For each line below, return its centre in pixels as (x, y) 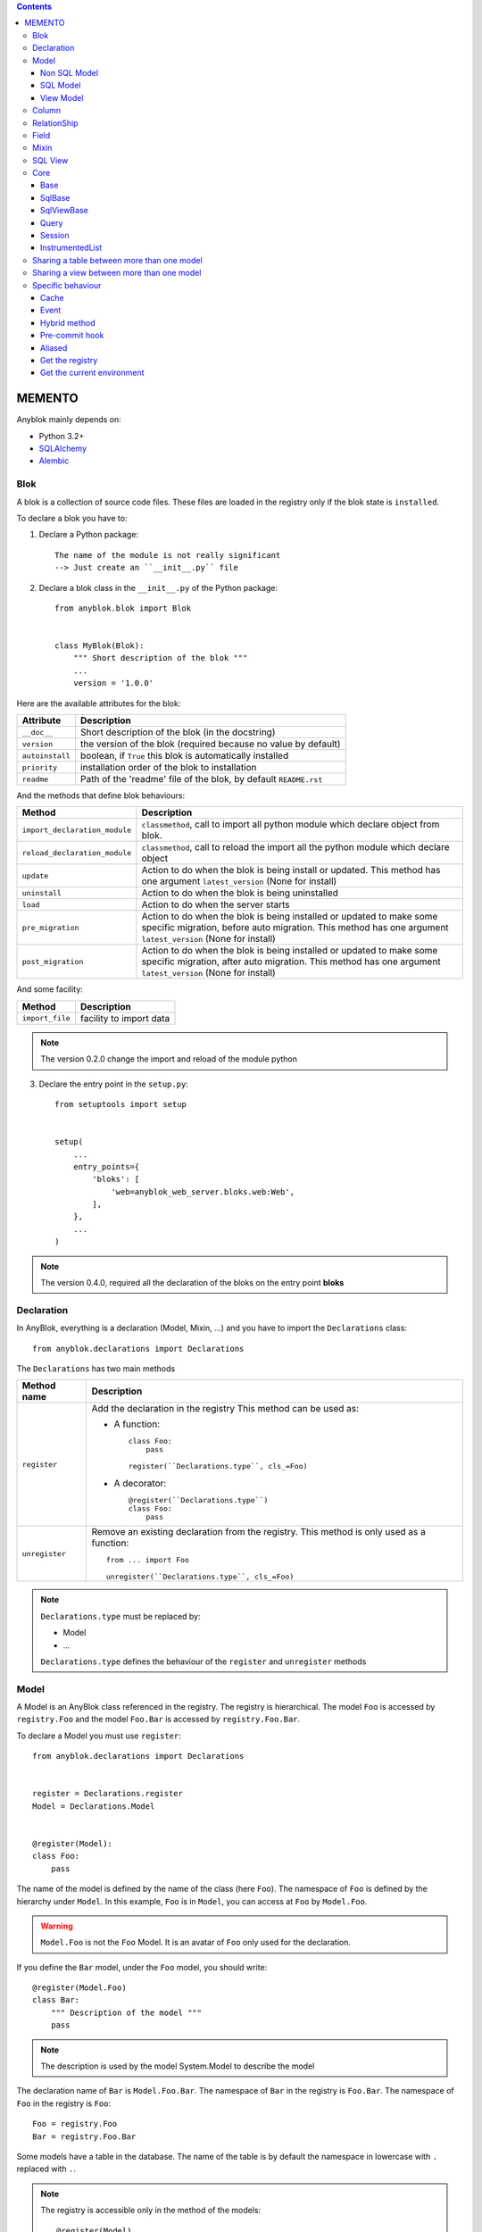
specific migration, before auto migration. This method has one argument (295, 928)
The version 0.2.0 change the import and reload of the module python (169, 1059)
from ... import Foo (147, 1560)
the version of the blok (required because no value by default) (211, 744)
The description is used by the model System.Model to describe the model (178, 2066)
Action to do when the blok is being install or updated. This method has (291, 870)
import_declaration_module (77, 830)
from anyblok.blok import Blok (123, 608)
